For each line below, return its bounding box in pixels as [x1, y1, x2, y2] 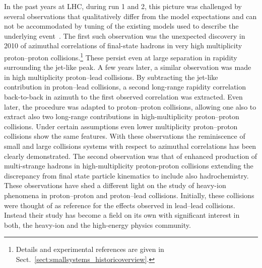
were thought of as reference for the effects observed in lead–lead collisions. [4, 200, 235, 210]
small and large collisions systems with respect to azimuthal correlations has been [4, 140, 256, 151]
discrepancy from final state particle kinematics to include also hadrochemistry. [4, 170, 249, 181]
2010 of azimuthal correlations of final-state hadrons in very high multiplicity [4, 40, 242, 51]
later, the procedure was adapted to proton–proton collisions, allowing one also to [4, 101, 256, 112]
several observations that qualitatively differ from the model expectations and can [4, 11, 257, 21]
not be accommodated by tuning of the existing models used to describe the [4, 21, 239, 31]
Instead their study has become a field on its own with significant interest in [4, 210, 240, 220]
